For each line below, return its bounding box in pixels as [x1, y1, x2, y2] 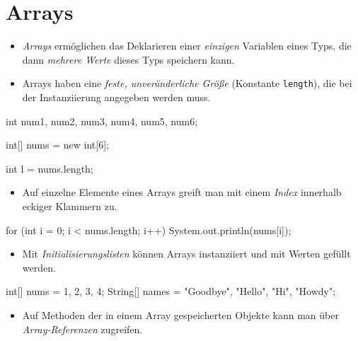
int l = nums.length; [6, 161, 93, 175]
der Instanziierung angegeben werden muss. [22, 89, 211, 104]
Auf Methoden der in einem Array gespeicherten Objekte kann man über [22, 307, 339, 322]
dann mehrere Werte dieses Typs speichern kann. [22, 52, 235, 67]
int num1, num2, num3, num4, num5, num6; [6, 113, 198, 128]
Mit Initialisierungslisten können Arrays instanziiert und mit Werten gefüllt [22, 246, 351, 261]
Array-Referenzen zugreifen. [22, 321, 143, 336]
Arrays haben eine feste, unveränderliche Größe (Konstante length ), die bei [22, 76, 352, 91]
